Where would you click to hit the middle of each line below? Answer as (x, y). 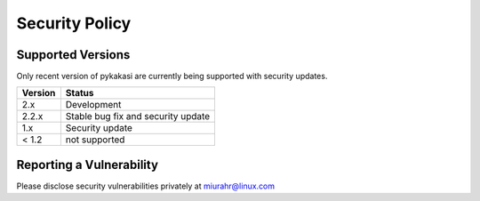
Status (80, 93)
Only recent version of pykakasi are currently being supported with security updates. (172, 76)
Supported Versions (73, 55)
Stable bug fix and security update (138, 117)
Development (93, 105)
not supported (95, 140)
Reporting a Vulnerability (88, 165)
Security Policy (74, 23)
